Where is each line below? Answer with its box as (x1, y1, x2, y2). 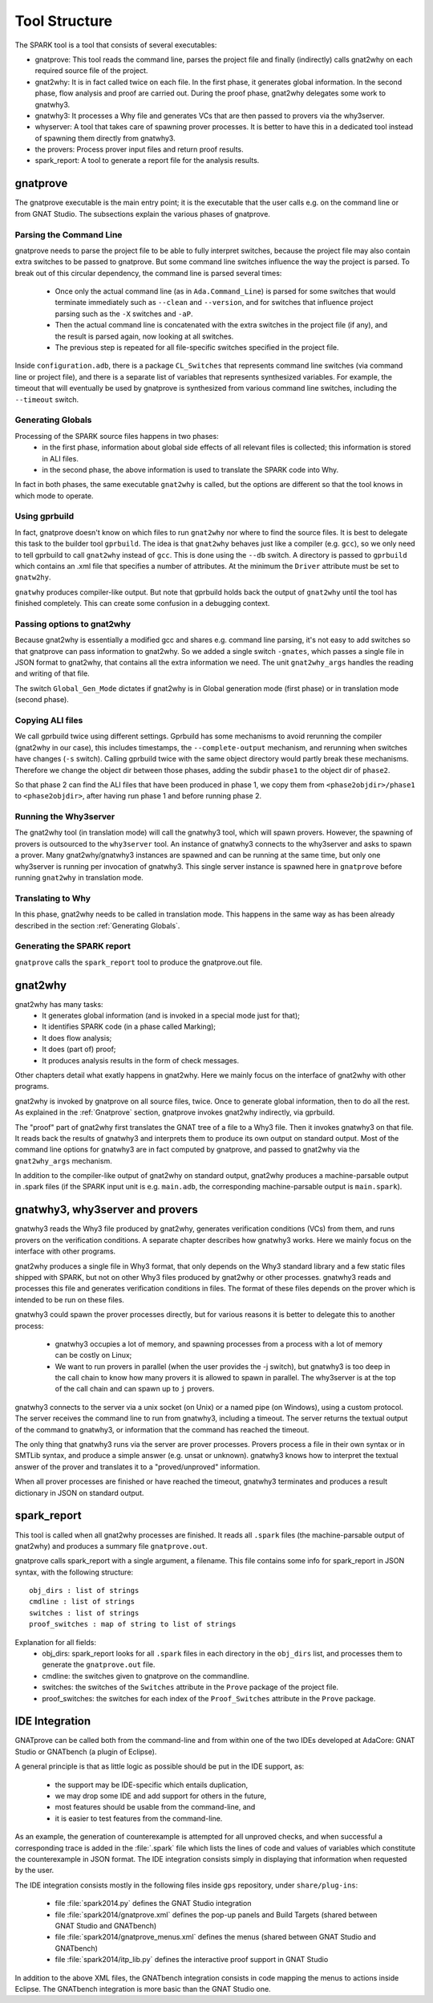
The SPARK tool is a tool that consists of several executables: (14, 40, 217, 50)
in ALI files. (42, 453, 79, 463)
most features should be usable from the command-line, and (55, 1802, 256, 1812)
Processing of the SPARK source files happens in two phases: (14, 431, 220, 441)
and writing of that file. (14, 668, 90, 678)
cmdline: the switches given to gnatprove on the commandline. (42, 1671, 250, 1680)
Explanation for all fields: (14, 1637, 96, 1647)
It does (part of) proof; (42, 1044, 116, 1054)
